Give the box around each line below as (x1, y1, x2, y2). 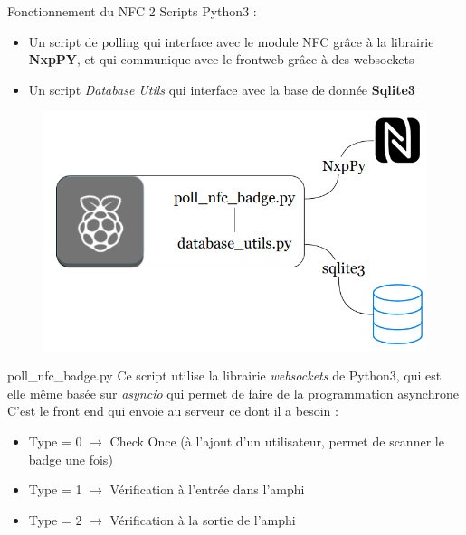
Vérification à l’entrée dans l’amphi (109, 480, 305, 499)
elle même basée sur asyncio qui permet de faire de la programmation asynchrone (7, 383, 459, 402)
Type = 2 (28, 510, 82, 529)
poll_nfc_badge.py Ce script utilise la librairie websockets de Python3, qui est (7, 366, 442, 385)
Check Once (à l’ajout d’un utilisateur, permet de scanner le (109, 431, 444, 450)
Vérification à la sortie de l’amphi (109, 510, 296, 529)
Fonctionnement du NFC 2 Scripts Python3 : (7, 2, 257, 20)
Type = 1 (28, 480, 82, 499)
